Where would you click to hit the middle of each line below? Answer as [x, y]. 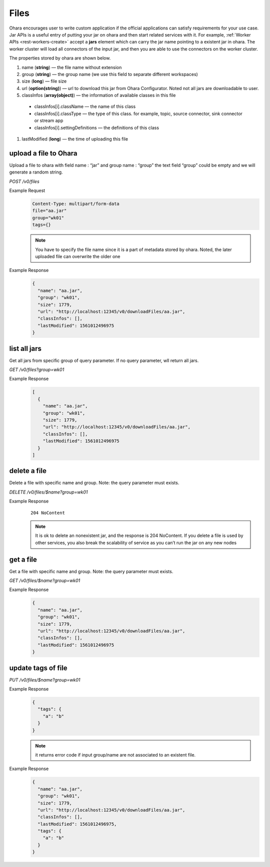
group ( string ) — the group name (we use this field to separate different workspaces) [110, 74]
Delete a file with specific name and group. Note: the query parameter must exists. [94, 483]
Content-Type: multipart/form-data [76, 204]
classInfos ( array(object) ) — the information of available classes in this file [99, 95]
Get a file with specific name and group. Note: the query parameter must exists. [91, 571]
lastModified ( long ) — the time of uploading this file [75, 139]
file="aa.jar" [49, 211]
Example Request [27, 190]
